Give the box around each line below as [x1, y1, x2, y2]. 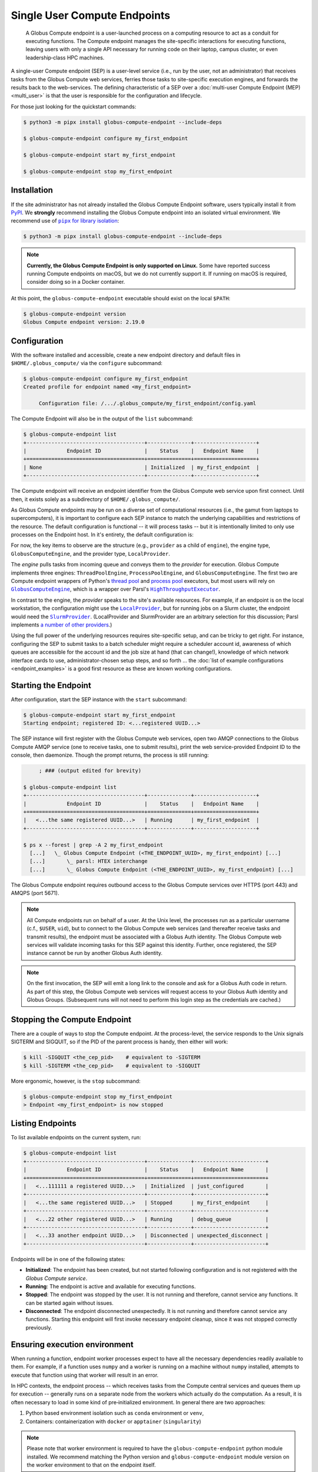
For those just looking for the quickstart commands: [11, 103, 137, 110]
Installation [11, 185, 53, 195]
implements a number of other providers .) [11, 621, 112, 628]
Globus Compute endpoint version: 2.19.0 [23, 319, 145, 326]
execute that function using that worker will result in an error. [11, 1371, 159, 1378]
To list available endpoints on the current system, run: [11, 1134, 141, 1141]
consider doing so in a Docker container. [26, 279, 125, 286]
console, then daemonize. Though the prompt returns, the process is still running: [11, 751, 209, 758]
